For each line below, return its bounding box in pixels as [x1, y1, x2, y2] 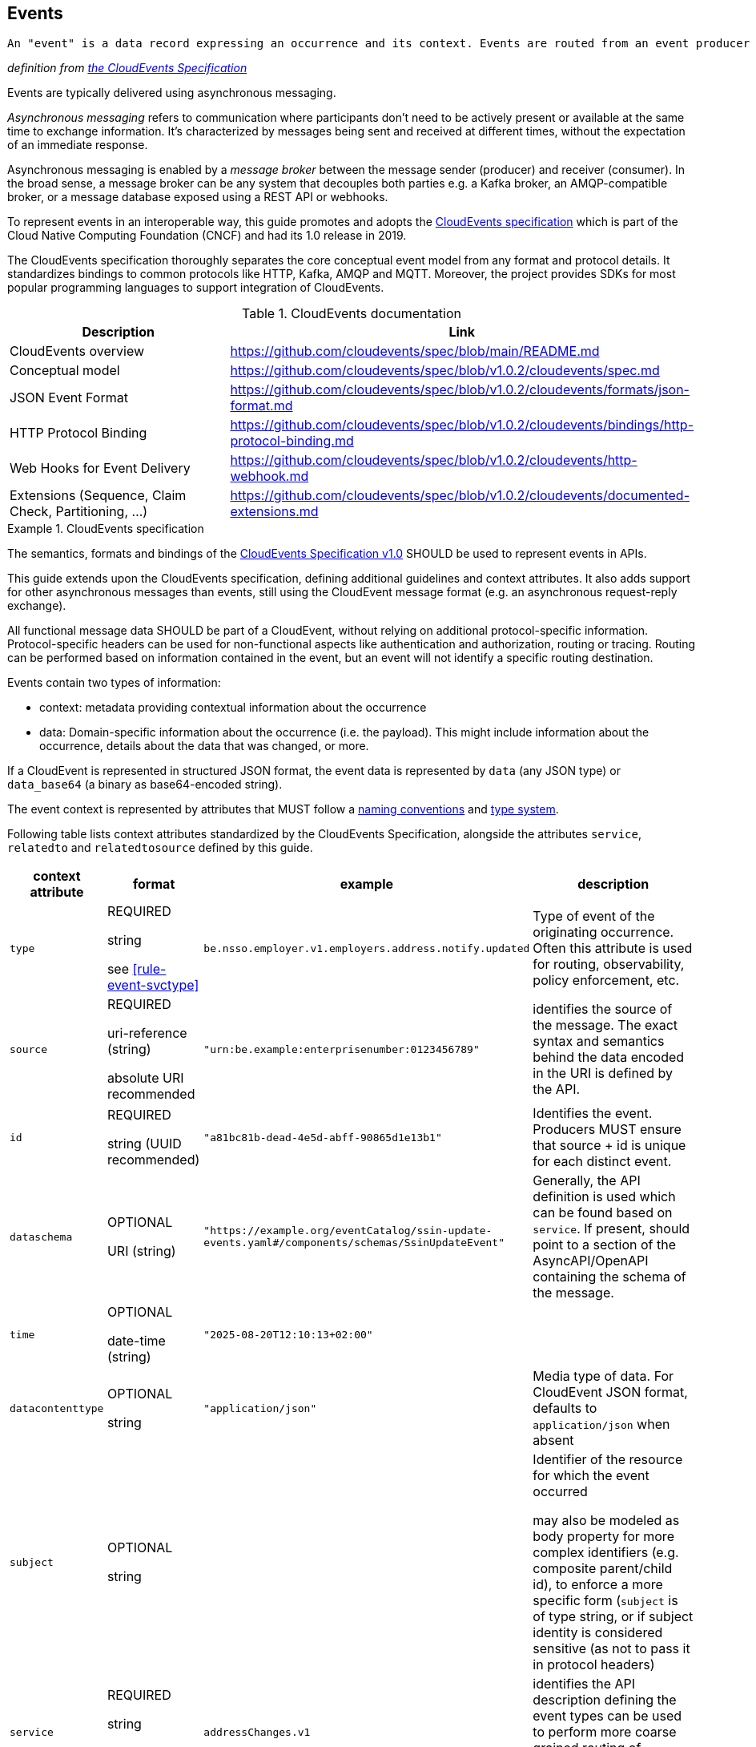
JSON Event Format [10, 389, 128, 406]
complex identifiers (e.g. [533, 1544, 679, 1561]
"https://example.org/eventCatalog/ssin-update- [203, 1225, 493, 1237]
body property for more [533, 1528, 674, 1545]
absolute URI [107, 1070, 184, 1087]
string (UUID [107, 1136, 182, 1152]
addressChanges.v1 [203, 1725, 311, 1738]
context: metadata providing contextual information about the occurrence [39, 700, 427, 715]
